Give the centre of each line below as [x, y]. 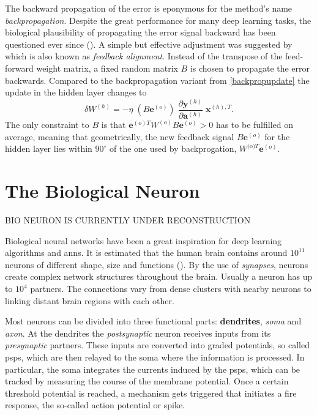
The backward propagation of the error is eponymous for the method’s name [149, 8]
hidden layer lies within [49, 148]
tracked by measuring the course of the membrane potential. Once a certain [147, 381]
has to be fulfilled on [254, 125]
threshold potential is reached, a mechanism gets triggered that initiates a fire [151, 393]
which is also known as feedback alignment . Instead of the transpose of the [144, 56]
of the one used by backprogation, [173, 148]
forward [19, 68]
